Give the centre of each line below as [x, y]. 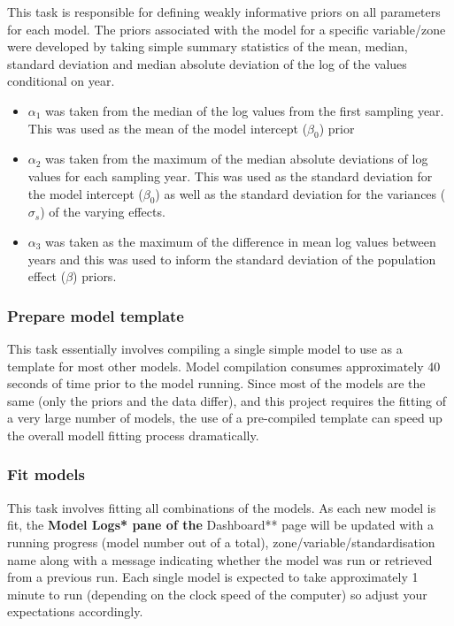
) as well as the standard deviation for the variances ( [300, 193]
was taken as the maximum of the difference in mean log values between [241, 241]
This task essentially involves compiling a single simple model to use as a [205, 348]
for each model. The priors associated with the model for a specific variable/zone [227, 29]
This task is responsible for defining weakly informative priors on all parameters [224, 11]
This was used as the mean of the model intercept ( [168, 128]
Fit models [46, 474]
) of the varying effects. [103, 212]
